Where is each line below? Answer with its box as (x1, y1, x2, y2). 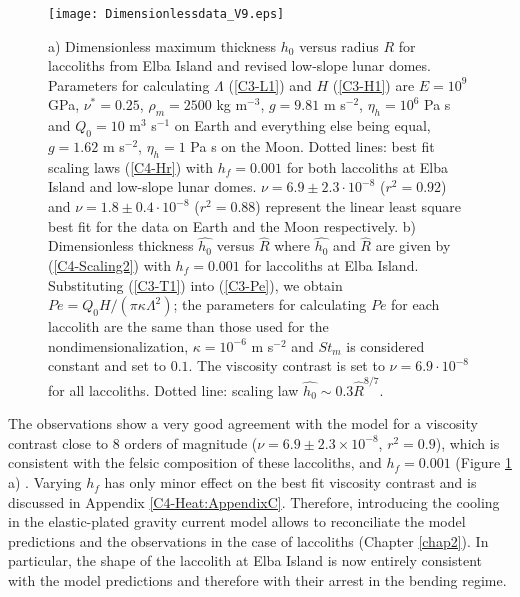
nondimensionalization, (48, 335, 189, 356)
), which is (435, 432, 500, 453)
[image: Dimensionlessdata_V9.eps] (48, 7, 285, 21)
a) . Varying (8, 472, 82, 493)
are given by (375, 235, 451, 256)
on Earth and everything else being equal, (174, 115, 431, 136)
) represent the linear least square (255, 196, 462, 217)
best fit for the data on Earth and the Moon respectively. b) (48, 215, 417, 236)
